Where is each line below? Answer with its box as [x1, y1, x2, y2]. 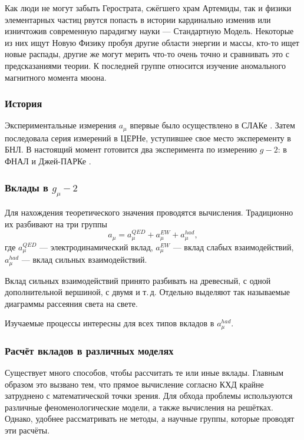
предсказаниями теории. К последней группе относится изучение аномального [5, 59, 286, 71]
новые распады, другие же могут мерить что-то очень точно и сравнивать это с [5, 48, 289, 60]
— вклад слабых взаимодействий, [173, 240, 294, 253]
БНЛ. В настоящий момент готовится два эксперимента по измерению [5, 143, 257, 156]
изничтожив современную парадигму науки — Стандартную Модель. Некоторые [5, 25, 294, 37]
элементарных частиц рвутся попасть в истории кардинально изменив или [5, 13, 271, 25]
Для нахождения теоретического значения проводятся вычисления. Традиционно [5, 206, 293, 219]
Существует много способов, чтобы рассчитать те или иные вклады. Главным [5, 366, 284, 378]
